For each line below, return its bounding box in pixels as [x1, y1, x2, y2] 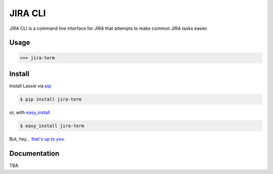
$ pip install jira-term [20, 97, 82, 102]
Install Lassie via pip [9, 83, 52, 89]
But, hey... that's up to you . [9, 136, 66, 142]
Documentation [9, 149, 60, 158]
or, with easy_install [9, 109, 50, 116]
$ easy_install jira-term [20, 123, 84, 128]
